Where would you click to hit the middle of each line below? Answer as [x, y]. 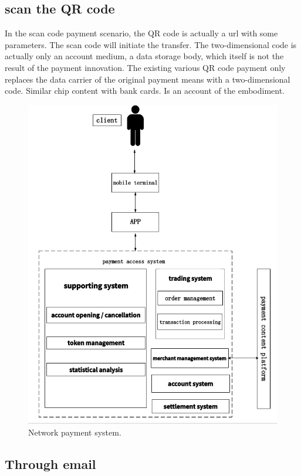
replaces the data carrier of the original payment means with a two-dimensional [148, 79]
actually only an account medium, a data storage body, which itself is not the [144, 56]
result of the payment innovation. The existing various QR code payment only [145, 67]
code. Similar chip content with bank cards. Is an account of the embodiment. [145, 91]
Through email [50, 463]
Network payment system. [75, 432]
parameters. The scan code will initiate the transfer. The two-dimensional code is [151, 44]
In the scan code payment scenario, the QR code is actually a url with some [141, 33]
